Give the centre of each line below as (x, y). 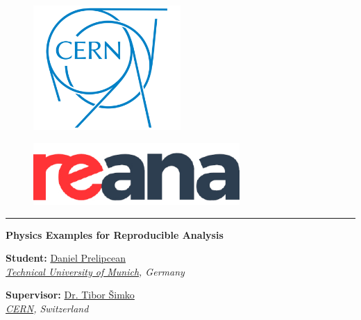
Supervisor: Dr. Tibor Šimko (70, 295)
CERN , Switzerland (47, 309)
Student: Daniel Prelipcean (66, 258)
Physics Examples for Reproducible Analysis (115, 234)
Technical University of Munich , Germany (95, 271)
